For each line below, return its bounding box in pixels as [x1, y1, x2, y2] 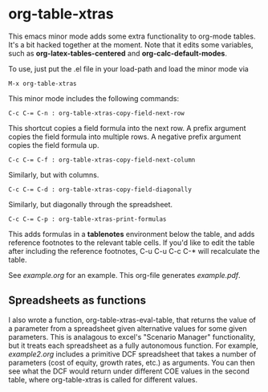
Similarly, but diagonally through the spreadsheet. [8, 199, 173, 209]
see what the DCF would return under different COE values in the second [8, 366, 250, 376]
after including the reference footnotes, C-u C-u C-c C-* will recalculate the [8, 246, 261, 255]
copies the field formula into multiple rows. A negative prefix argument [8, 132, 242, 141]
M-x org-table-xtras [8, 80, 78, 88]
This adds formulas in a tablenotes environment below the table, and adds [8, 229, 255, 239]
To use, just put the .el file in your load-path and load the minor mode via [8, 63, 249, 73]
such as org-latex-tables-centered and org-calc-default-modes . [8, 48, 227, 58]
